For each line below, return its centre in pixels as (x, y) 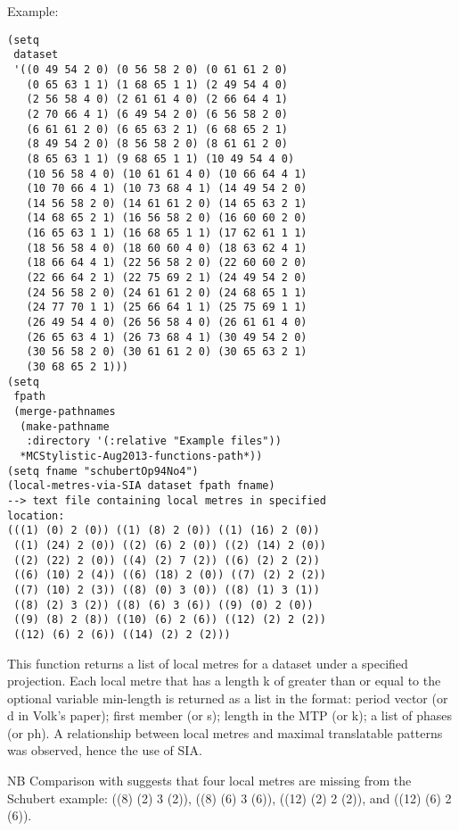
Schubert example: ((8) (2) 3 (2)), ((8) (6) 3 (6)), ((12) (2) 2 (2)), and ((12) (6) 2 (229, 798)
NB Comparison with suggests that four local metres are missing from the (209, 781)
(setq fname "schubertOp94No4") (103, 471)
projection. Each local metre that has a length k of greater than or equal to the (224, 681)
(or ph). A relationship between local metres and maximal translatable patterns (225, 732)
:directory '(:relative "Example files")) (154, 441)
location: (36, 515)
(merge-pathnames (65, 411)
